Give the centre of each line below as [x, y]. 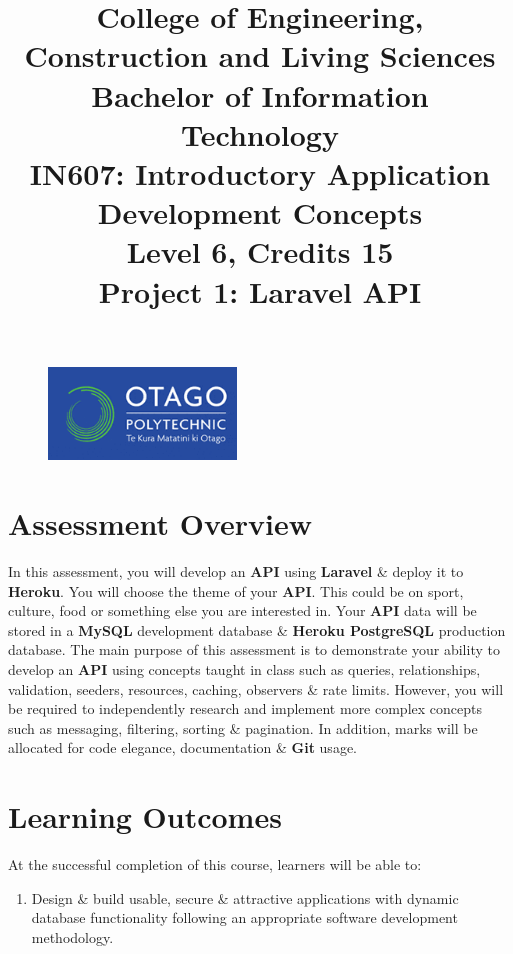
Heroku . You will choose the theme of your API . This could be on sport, [236, 590]
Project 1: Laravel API [260, 290]
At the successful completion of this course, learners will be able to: [215, 864]
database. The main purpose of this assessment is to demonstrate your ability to [254, 649]
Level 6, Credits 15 [260, 251]
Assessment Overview [160, 523]
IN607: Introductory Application [260, 172]
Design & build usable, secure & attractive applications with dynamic [245, 897]
